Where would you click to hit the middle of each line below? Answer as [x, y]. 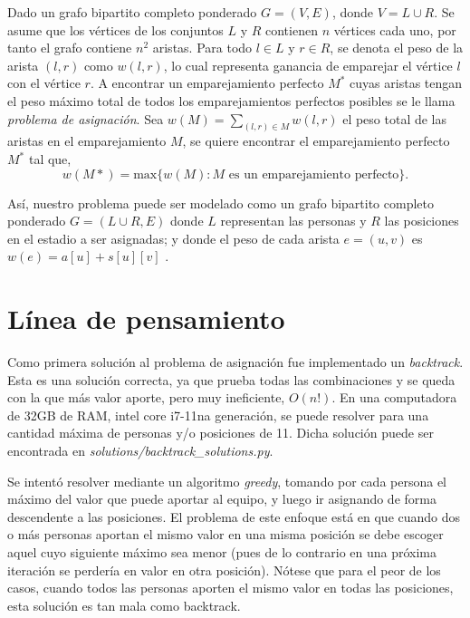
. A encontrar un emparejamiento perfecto [207, 83]
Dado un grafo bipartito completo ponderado [132, 12]
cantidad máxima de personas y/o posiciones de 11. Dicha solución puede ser [221, 433]
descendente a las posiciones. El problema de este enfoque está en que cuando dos [234, 516]
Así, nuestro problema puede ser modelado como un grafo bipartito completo [221, 203]
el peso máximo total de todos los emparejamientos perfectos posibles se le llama [231, 100]
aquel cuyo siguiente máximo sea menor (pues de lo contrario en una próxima [222, 552]
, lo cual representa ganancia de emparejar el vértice [308, 65]
